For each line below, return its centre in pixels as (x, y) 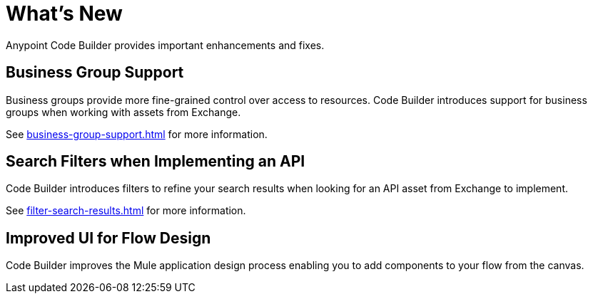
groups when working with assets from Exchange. (123, 112)
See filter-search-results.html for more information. (126, 211)
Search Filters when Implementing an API (156, 162)
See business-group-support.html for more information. (137, 134)
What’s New (64, 14)
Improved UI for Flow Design (108, 238)
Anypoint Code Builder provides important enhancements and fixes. (165, 45)
